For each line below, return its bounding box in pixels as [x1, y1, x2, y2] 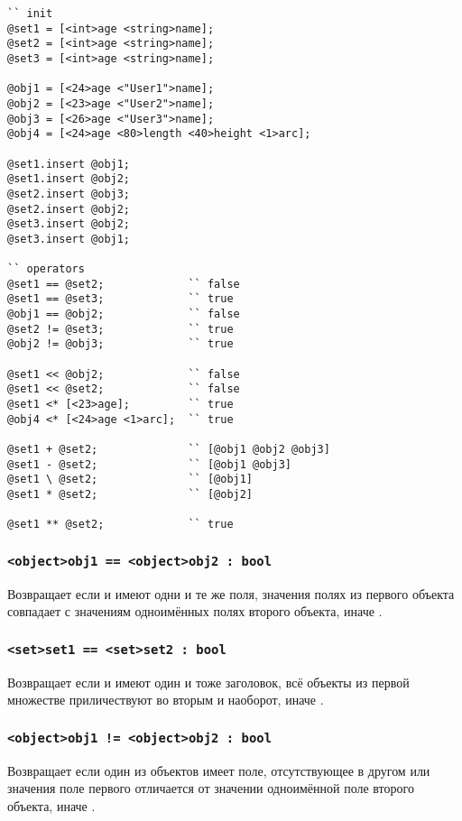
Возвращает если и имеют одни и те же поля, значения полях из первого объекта [7, 584, 455, 603]
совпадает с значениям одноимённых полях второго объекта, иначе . [7, 602, 383, 621]
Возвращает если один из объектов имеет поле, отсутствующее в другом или [7, 761, 430, 779]
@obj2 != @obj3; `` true [7, 337, 234, 351]
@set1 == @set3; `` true [7, 292, 234, 306]
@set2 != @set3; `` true [7, 322, 234, 336]
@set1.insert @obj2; [7, 172, 131, 186]
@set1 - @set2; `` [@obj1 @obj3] [7, 457, 291, 471]
